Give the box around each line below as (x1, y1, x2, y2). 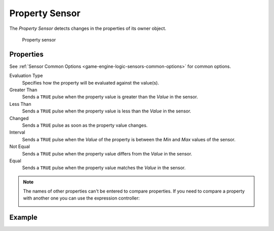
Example (9, 213, 38, 222)
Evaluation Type (9, 72, 43, 79)
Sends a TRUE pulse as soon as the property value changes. (22, 122, 148, 128)
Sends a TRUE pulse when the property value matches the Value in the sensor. (22, 165, 186, 171)
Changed (9, 115, 29, 121)
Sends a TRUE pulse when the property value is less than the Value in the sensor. (22, 108, 191, 114)
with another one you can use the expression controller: (23, 195, 140, 201)
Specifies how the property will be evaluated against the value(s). (22, 80, 159, 86)
